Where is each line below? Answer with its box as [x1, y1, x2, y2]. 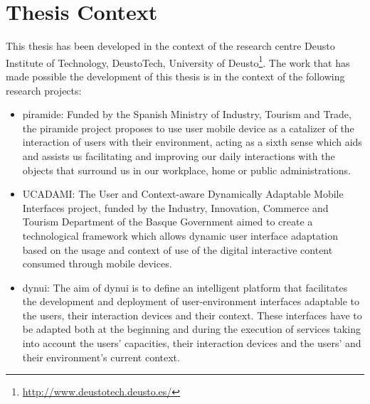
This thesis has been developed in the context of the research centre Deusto [6, 38, 335, 53]
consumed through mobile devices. [22, 256, 172, 271]
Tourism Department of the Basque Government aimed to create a [22, 214, 313, 229]
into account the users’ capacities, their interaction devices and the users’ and [22, 336, 361, 351]
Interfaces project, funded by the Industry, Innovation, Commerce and [22, 200, 329, 215]
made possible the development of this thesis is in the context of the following [6, 68, 345, 83]
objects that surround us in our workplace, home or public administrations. [22, 162, 351, 177]
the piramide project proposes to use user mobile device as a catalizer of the [22, 120, 354, 135]
